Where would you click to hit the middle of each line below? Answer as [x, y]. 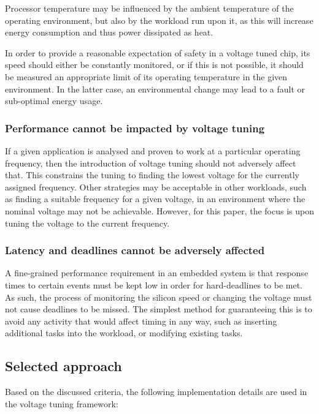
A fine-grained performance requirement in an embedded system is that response [157, 273]
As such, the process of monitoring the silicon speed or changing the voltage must [159, 297]
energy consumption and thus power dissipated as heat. [109, 32]
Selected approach [63, 366]
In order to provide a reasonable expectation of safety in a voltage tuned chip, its [158, 52]
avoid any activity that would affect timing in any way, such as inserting [141, 321]
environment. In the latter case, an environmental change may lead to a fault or [155, 88]
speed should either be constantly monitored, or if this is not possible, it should [154, 65]
